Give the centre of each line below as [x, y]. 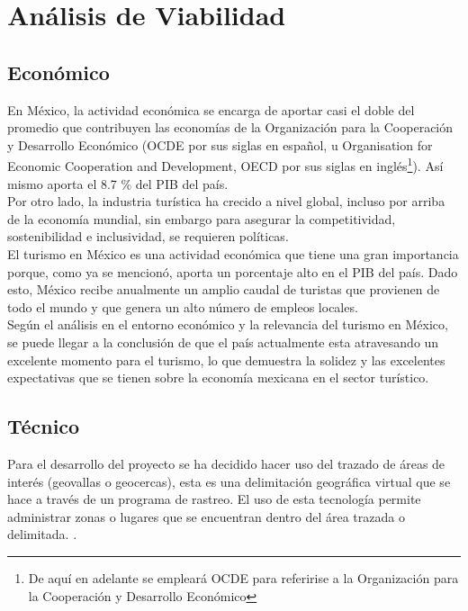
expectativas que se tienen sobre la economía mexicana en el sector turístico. [218, 377]
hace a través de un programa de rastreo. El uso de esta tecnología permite [214, 499]
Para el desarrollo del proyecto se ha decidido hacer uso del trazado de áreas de [226, 463]
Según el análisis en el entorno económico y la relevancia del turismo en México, [228, 324]
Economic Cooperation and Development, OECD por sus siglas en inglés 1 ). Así [225, 165]
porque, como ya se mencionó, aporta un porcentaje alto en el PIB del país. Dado [233, 271]
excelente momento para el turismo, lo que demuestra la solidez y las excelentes [226, 359]
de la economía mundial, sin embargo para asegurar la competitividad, [202, 218]
